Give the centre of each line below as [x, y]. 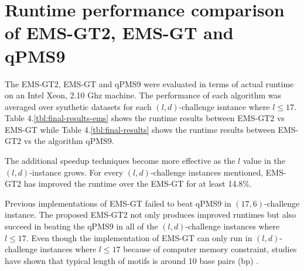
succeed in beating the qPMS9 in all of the [81, 226]
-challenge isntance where [224, 106]
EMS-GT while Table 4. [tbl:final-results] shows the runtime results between [140, 129]
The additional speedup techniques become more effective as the [120, 161]
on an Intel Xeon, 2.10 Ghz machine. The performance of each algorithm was [143, 95]
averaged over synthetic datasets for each [78, 106]
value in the [264, 161]
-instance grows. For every [76, 172]
